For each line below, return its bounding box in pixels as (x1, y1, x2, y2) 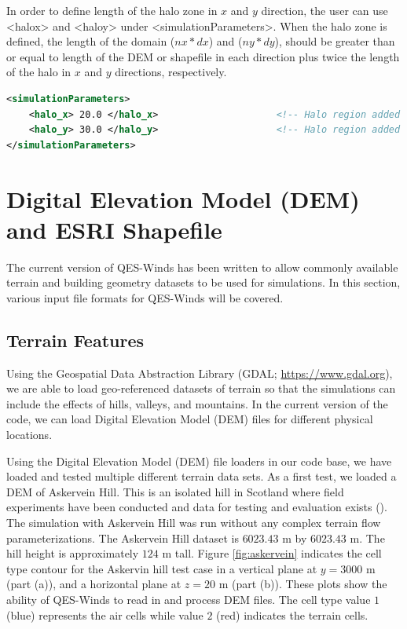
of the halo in (6, 64, 71, 80)
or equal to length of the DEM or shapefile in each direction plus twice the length (6, 48, 400, 64)
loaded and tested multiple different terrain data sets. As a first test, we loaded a (6, 468, 397, 485)
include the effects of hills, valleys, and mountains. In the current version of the (6, 395, 388, 411)
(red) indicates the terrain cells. (216, 606, 368, 623)
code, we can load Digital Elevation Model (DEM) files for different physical (6, 411, 373, 427)
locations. (6, 426, 53, 443)
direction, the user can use (261, 2, 388, 18)
